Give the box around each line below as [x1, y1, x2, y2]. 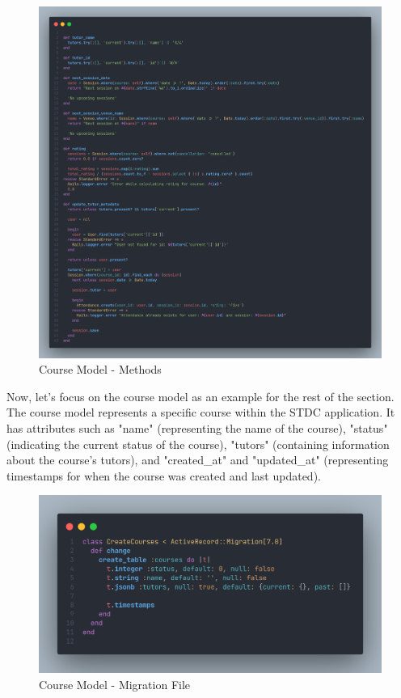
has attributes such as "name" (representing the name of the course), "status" [6, 419, 388, 436]
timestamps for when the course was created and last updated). [6, 467, 321, 484]
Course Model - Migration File [39, 675, 191, 692]
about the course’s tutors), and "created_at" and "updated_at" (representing [6, 451, 389, 468]
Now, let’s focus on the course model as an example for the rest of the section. [6, 387, 395, 404]
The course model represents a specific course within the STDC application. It [6, 404, 395, 421]
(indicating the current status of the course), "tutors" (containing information [6, 435, 390, 452]
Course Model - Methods [39, 361, 162, 378]
